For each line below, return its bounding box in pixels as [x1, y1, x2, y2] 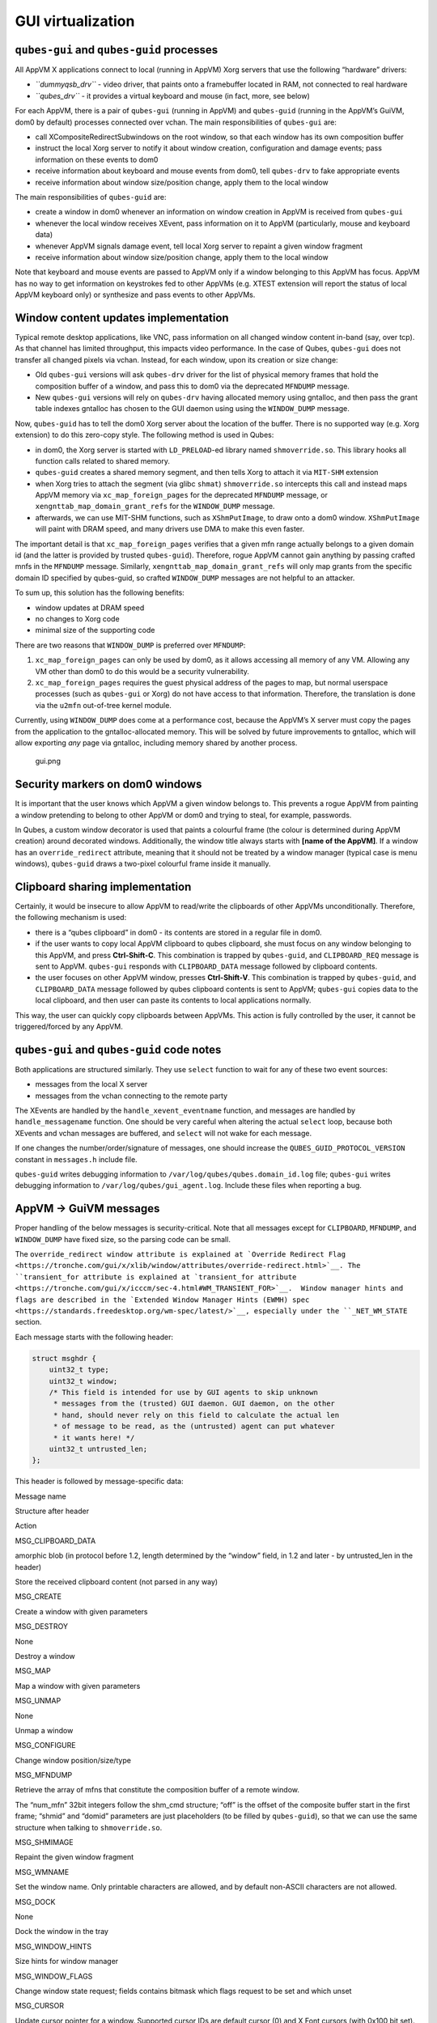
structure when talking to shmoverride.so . [15, 1822, 163, 1832]
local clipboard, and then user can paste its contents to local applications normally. [35, 995, 312, 1005]
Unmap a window [15, 1725, 74, 1735]
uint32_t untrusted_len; [49, 1444, 148, 1453]
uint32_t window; [49, 1376, 118, 1385]
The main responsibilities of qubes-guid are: [15, 192, 167, 201]
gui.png [35, 757, 61, 766]
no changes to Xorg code [35, 613, 121, 623]
